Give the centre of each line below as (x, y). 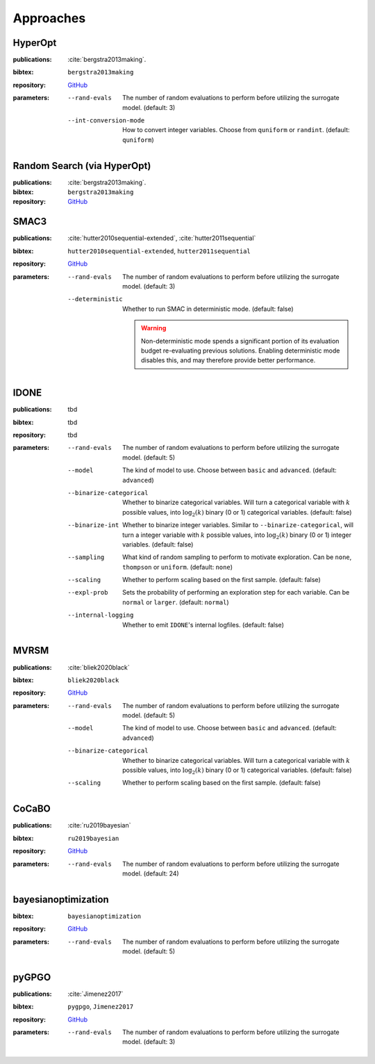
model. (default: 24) (151, 873)
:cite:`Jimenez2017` (95, 994)
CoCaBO (32, 809)
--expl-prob (88, 593)
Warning (154, 328)
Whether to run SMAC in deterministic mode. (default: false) (208, 309)
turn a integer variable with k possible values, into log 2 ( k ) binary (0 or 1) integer (237, 535)
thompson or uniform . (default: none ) (177, 567)
